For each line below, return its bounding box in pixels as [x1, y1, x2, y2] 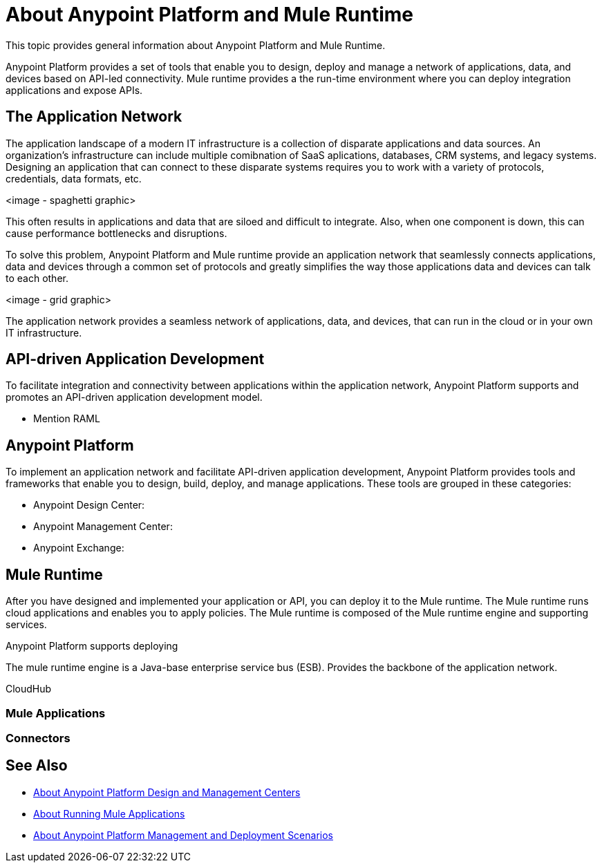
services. [6, 619, 47, 631]
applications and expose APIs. [6, 84, 143, 96]
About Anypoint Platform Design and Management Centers [33, 786, 301, 798]
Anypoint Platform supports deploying [6, 640, 178, 652]
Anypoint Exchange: [33, 542, 124, 554]
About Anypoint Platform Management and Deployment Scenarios [33, 829, 333, 841]
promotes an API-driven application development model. [6, 391, 263, 404]
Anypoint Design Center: [33, 499, 145, 511]
